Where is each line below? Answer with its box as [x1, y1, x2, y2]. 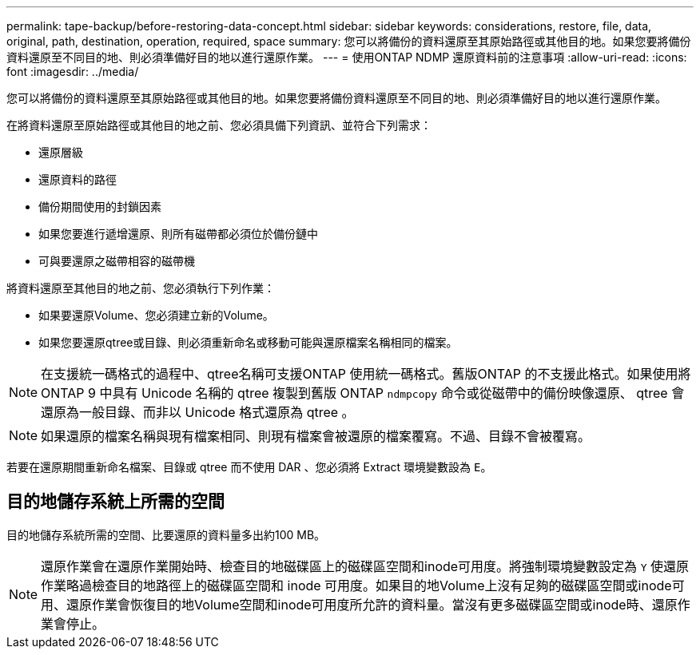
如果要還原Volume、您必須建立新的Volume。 [38, 308, 274, 322]
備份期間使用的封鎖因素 [38, 200, 161, 213]
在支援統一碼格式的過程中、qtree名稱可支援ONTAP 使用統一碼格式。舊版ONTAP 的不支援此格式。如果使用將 [41, 366, 691, 382]
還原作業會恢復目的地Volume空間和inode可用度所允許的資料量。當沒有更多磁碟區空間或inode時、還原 [66, 596, 678, 613]
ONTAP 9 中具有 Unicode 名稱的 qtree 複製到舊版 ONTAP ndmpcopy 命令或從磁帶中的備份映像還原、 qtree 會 [41, 385, 685, 401]
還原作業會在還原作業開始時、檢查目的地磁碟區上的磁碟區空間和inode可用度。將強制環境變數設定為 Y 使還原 [41, 558, 689, 574]
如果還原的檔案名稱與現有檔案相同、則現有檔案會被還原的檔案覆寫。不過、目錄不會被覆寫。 [41, 428, 591, 444]
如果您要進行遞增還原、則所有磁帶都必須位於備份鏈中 [38, 227, 318, 240]
